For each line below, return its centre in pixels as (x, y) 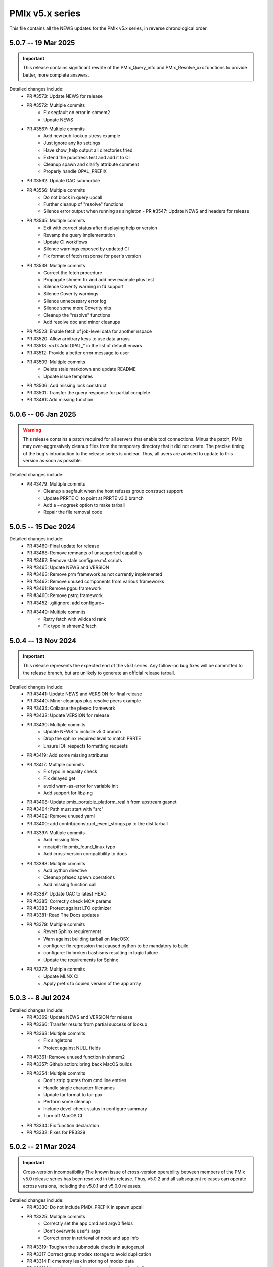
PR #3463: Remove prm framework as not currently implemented (95, 574)
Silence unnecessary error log (75, 301)
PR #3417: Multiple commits (55, 764)
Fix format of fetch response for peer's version (92, 256)
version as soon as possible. (53, 461)
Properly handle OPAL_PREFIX (75, 171)
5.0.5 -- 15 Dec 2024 (42, 527)
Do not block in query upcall (73, 197)
